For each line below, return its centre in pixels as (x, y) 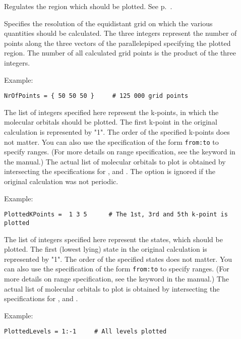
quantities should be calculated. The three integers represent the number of (120, 33)
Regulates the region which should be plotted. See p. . (88, 6)
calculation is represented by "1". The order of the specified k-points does (117, 132)
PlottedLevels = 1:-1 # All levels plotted (85, 332)
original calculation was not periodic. (61, 181)
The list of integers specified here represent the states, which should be (113, 239)
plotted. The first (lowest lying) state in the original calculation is (106, 249)
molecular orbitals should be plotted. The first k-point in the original (111, 122)
